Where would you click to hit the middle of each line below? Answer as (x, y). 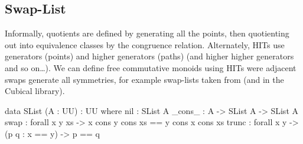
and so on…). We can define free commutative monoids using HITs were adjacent (151, 67)
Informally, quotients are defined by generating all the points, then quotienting (147, 33)
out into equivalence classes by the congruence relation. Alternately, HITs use (145, 44)
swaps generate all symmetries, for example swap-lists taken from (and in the (144, 79)
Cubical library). (35, 91)
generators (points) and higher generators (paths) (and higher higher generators (149, 56)
